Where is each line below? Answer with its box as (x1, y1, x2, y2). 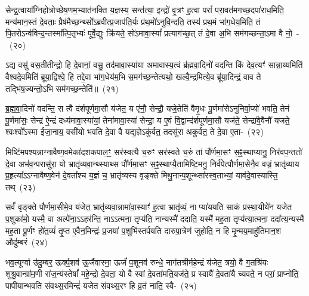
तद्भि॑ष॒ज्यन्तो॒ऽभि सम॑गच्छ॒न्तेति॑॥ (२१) (5, 82, 119, 94)
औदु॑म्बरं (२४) (5, 236, 48, 248)
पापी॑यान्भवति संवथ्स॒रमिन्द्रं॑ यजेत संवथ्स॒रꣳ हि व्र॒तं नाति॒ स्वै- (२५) (5, 279, 197, 291)
